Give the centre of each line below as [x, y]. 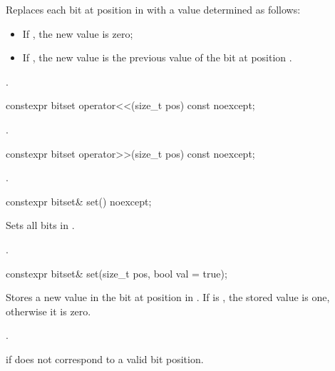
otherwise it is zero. [48, 311]
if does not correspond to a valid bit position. [105, 359]
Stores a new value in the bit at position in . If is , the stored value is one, [168, 297]
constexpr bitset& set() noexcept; [79, 201]
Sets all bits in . [40, 225]
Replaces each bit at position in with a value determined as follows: [153, 9]
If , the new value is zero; [78, 33]
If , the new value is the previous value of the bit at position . [157, 57]
